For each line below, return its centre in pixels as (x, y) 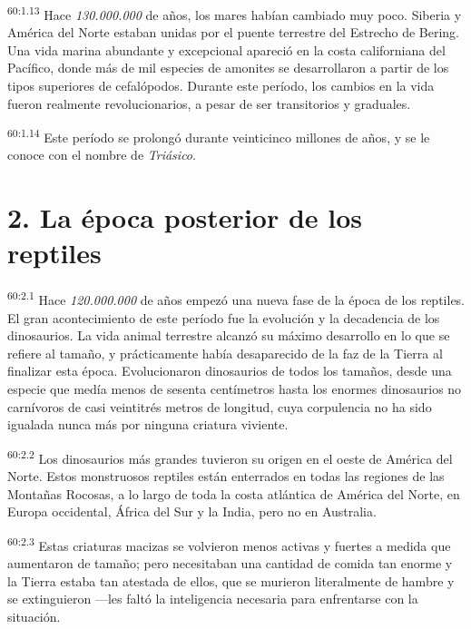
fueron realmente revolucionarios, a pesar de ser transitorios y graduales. (209, 103)
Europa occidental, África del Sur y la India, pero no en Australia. (192, 511)
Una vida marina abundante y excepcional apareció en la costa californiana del (226, 49)
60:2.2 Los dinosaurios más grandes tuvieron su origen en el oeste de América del (230, 457)
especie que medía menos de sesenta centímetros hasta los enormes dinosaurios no (235, 388)
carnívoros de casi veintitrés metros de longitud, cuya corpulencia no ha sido (220, 406)
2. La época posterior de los (185, 217)
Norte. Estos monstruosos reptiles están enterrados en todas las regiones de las (226, 476)
